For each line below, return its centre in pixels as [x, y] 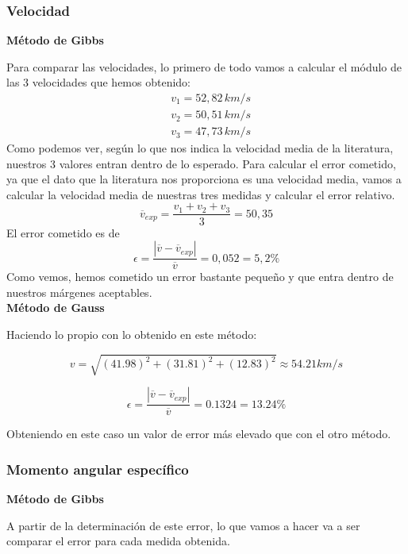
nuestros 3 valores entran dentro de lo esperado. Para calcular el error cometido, [201, 163]
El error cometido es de [63, 232]
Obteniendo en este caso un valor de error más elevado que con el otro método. [199, 434]
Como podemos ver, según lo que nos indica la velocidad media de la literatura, [200, 148]
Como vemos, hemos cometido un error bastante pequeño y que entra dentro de [200, 277]
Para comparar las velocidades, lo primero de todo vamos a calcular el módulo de [204, 66]
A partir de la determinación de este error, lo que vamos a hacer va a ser [183, 525]
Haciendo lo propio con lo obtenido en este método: [132, 334]
